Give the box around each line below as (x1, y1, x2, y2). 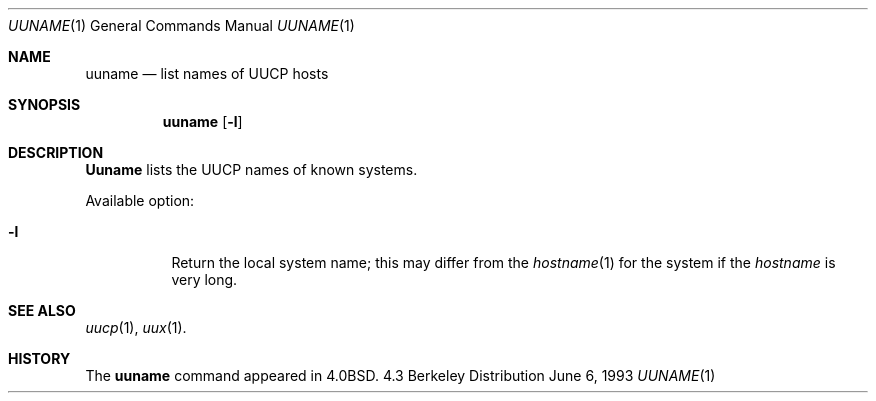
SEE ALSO (8, 302, 76, 319)
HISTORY (8, 350, 71, 367)
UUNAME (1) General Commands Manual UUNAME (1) (8, 17, 355, 34)
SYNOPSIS (8, 96, 81, 113)
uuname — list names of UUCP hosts (85, 65, 329, 82)
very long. (171, 271, 238, 288)
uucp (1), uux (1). (85, 319, 187, 336)
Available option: (85, 192, 195, 209)
